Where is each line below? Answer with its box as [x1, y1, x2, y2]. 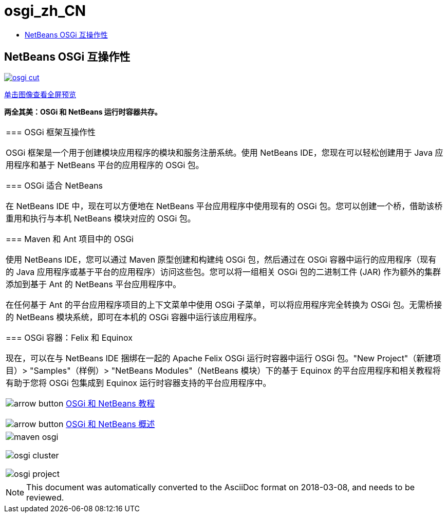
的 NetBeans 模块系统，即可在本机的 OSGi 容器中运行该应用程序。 [6, 311, 262, 322]
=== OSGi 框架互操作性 [6, 126, 96, 137]
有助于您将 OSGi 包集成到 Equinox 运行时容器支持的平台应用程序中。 [6, 377, 271, 388]
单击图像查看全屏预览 [4, 89, 76, 99]
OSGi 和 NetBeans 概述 [66, 418, 155, 429]
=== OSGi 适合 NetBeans [6, 180, 103, 191]
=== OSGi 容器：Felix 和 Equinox [6, 332, 133, 343]
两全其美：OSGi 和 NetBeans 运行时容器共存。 [4, 107, 162, 116]
